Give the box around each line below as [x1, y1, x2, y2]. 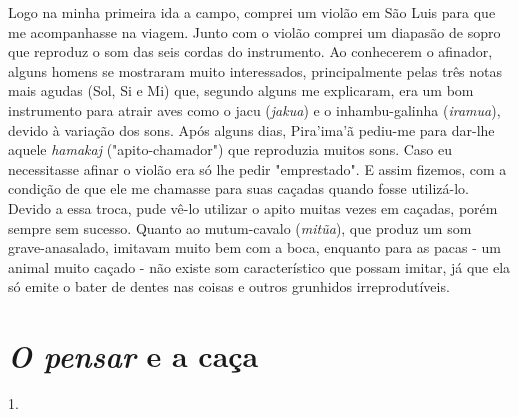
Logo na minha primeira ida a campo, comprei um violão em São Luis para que [8, 2, 496, 22]
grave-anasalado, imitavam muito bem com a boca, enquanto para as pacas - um [8, 237, 501, 258]
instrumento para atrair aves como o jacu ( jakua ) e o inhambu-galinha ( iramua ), [8, 99, 501, 120]
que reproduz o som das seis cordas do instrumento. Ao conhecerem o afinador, [8, 41, 493, 62]
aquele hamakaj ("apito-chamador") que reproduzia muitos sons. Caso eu [8, 139, 452, 160]
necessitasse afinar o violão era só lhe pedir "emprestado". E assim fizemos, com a [8, 158, 507, 179]
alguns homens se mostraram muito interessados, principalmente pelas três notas [8, 60, 503, 81]
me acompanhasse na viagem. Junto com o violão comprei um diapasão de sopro [8, 21, 501, 42]
